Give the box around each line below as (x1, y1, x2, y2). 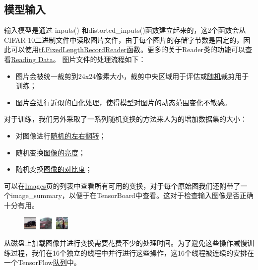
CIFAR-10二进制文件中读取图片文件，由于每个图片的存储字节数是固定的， (4, 34, 244, 45)
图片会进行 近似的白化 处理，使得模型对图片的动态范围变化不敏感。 (15, 97, 231, 107)
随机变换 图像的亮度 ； (15, 147, 85, 157)
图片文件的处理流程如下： (62, 54, 146, 64)
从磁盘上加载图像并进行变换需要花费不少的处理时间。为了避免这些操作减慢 (4, 238, 247, 248)
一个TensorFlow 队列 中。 (4, 257, 81, 268)
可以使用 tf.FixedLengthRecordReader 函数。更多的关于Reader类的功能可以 (10, 44, 246, 55)
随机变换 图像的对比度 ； (15, 164, 92, 174)
